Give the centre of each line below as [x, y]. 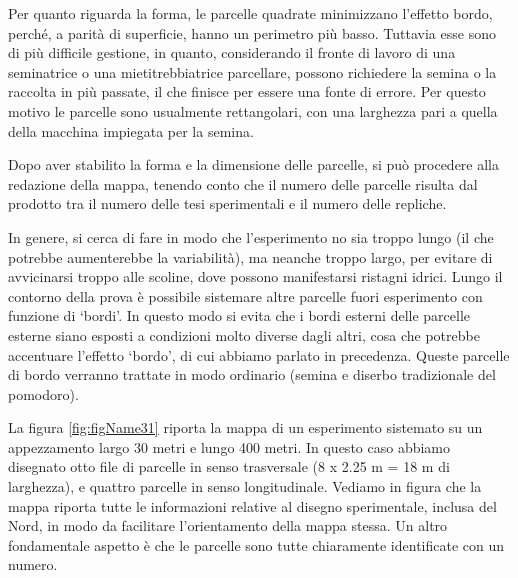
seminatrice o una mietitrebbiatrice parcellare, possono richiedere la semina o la [252, 71]
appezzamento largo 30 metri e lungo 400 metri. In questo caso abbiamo [229, 446]
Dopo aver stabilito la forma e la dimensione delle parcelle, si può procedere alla [253, 164]
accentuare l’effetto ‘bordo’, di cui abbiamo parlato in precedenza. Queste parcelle [259, 354]
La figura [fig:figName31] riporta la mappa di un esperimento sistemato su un [245, 427]
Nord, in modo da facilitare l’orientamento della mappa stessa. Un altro [228, 525]
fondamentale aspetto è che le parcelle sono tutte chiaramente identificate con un [256, 544]
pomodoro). [43, 393]
